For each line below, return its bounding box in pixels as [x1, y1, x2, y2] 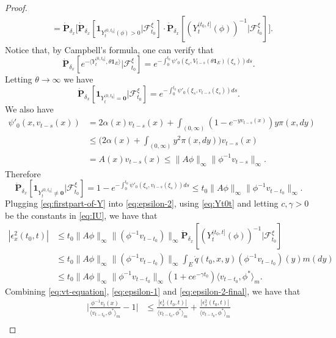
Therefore [5, 167, 41, 180]
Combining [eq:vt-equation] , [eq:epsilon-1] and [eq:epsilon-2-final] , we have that [5, 284, 301, 297]
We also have [5, 102, 54, 115]
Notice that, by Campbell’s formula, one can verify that [5, 43, 214, 56]
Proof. [5, 1, 27, 13]
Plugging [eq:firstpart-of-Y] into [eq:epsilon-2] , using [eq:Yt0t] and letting [5, 197, 279, 210]
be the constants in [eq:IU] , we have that [5, 208, 158, 221]
